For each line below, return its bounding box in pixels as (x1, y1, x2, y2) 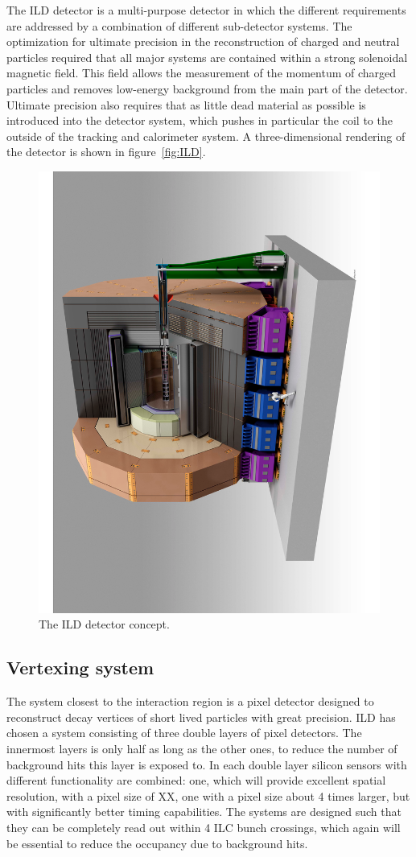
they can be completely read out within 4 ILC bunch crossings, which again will (6, 818, 401, 835)
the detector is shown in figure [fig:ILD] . (6, 143, 206, 160)
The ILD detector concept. (39, 616, 170, 632)
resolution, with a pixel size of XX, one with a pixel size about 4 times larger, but (6, 787, 410, 804)
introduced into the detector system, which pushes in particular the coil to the (6, 112, 393, 129)
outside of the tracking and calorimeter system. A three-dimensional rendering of (6, 127, 406, 144)
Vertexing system (6, 655, 154, 680)
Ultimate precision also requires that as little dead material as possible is (6, 96, 366, 113)
